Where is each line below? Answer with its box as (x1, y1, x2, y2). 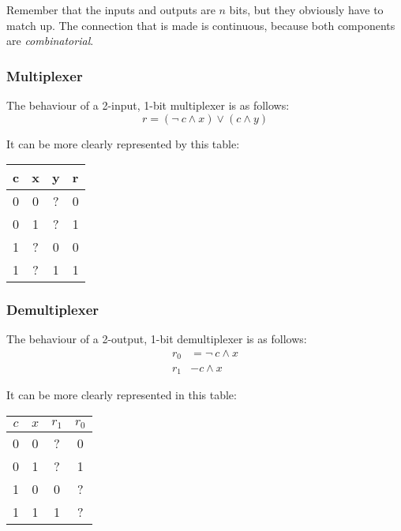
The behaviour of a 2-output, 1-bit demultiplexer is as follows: (6, 331, 307, 347)
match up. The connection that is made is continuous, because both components (6, 17, 395, 33)
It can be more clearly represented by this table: (6, 135, 240, 151)
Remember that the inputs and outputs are (6, 2, 215, 17)
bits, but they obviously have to (229, 2, 384, 17)
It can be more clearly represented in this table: (6, 386, 237, 402)
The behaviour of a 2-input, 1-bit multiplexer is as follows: (6, 97, 290, 113)
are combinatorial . (6, 32, 94, 49)
